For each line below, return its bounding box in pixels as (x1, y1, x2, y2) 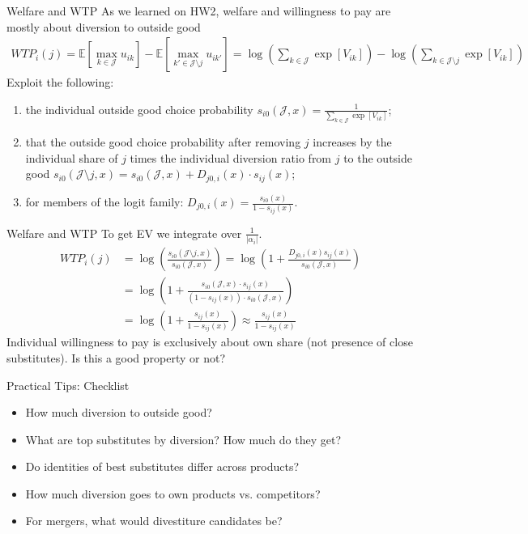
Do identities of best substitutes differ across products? (25, 458, 300, 475)
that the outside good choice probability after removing (25, 133, 301, 150)
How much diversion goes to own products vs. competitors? (25, 485, 321, 502)
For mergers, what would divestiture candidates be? (25, 512, 283, 529)
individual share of (25, 149, 118, 166)
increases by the (313, 133, 392, 150)
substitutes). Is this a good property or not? (6, 349, 226, 366)
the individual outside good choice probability (25, 100, 253, 117)
